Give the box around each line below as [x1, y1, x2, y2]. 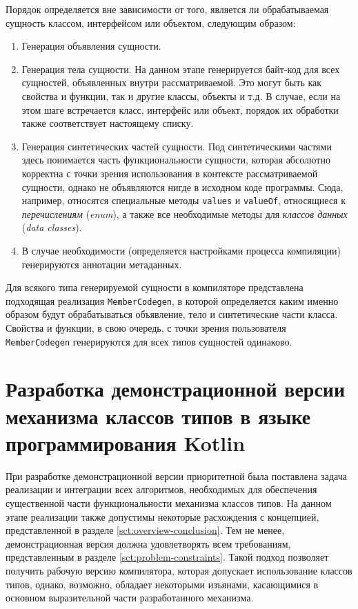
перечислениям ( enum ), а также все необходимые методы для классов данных [21, 206, 348, 221]
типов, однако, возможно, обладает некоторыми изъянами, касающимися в [6, 577, 319, 591]
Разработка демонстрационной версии [6, 375, 346, 403]
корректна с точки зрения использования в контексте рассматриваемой [21, 166, 318, 180]
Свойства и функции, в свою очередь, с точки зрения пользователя [6, 321, 286, 335]
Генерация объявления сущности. [21, 39, 161, 53]
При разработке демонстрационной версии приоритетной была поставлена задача [6, 468, 348, 483]
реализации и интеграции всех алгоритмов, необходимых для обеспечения [6, 482, 317, 497]
